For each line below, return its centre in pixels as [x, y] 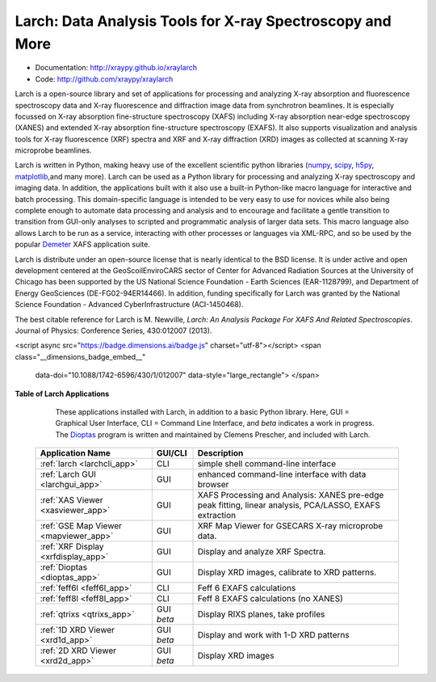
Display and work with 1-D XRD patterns [274, 635]
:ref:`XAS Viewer [71, 500]
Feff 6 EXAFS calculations [247, 588]
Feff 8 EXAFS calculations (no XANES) [270, 599]
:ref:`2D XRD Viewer [78, 650]
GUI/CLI [172, 453]
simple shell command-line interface [267, 464]
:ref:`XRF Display [72, 547]
